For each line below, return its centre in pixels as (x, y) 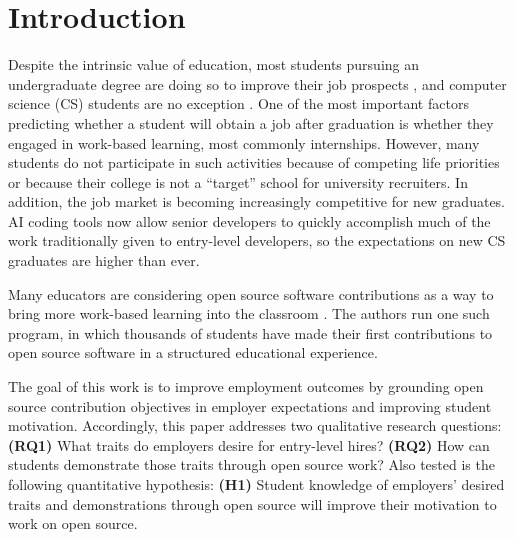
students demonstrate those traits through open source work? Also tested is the (251, 464)
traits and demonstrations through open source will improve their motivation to (252, 503)
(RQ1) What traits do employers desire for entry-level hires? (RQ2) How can (249, 444)
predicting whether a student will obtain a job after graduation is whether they (251, 122)
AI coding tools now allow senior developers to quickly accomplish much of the (249, 220)
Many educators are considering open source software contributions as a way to (251, 293)
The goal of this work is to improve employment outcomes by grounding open (246, 386)
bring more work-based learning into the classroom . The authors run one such (249, 313)
